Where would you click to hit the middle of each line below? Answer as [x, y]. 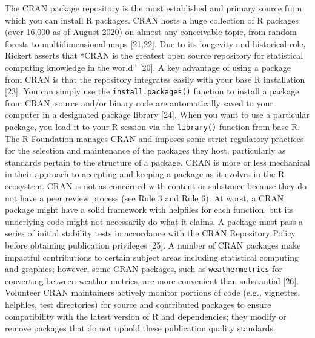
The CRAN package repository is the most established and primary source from [154, 8]
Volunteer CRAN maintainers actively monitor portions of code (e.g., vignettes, [153, 292]
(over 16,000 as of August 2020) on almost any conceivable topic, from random [151, 32]
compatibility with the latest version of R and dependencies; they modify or [146, 316]
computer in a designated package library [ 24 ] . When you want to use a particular [157, 115]
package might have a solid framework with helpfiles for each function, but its [149, 210]
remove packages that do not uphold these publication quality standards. [140, 328]
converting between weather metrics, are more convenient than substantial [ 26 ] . [152, 280]
